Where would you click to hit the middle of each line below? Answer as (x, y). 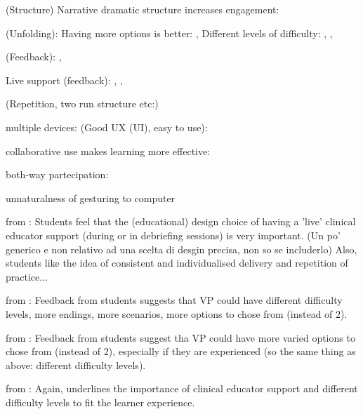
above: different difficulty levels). (76, 365)
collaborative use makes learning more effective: (108, 151)
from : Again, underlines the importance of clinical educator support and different (182, 388)
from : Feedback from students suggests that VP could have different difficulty (174, 300)
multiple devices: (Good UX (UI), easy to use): (107, 127)
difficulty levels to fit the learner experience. (100, 402)
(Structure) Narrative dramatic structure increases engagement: (143, 9)
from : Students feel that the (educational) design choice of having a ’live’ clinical (181, 221)
